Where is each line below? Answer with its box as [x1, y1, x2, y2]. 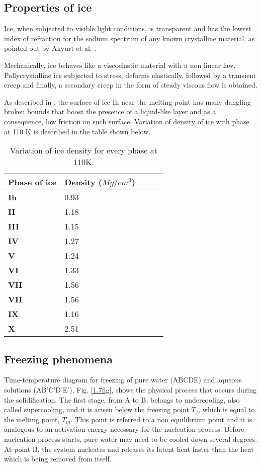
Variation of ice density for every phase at [10, 144, 158, 157]
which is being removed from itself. [4, 453, 112, 464]
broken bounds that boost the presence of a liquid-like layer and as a [4, 106, 216, 117]
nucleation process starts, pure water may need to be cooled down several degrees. [4, 433, 257, 444]
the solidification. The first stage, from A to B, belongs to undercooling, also [4, 394, 240, 405]
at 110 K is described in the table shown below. [4, 126, 151, 136]
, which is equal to [198, 404, 255, 415]
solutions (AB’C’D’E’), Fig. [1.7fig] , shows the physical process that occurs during [4, 384, 257, 395]
